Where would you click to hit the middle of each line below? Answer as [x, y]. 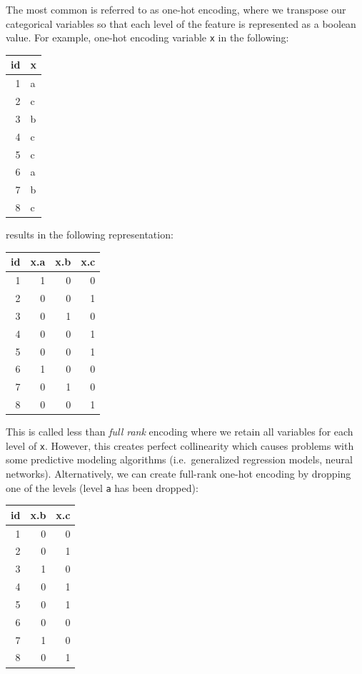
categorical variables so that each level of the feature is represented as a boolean [181, 23]
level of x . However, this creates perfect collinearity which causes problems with [180, 445]
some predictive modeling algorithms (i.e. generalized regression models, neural [179, 459]
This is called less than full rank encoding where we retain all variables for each [180, 432]
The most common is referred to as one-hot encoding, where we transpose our [176, 9]
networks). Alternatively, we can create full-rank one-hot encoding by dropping [179, 473]
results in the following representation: [90, 235]
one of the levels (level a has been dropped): [102, 487]
